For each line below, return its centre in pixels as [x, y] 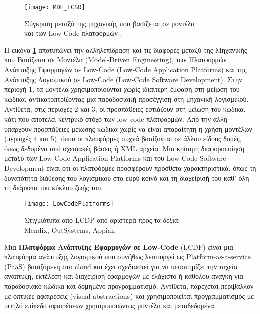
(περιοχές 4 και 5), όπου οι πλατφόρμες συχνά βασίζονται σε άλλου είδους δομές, [123, 138]
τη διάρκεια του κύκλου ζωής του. [54, 188]
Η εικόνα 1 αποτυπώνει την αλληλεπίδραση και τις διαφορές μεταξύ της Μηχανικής [126, 49]
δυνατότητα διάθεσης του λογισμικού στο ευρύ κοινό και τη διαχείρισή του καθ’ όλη [127, 178]
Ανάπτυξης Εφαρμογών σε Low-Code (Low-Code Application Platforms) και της [125, 70]
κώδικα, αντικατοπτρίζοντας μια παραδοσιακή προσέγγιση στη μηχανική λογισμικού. [126, 99]
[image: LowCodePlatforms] [69, 204]
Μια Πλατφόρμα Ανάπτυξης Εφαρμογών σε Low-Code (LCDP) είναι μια [119, 246]
